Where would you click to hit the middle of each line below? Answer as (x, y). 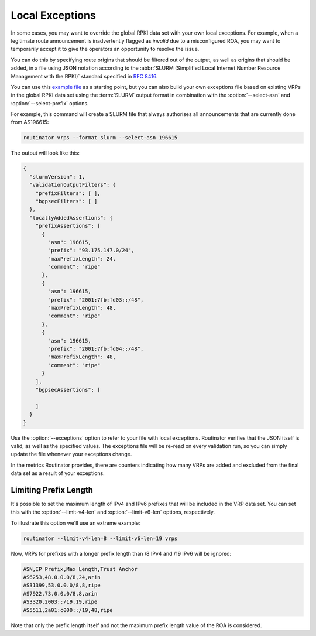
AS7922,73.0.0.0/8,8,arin (60, 594)
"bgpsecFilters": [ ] (66, 201)
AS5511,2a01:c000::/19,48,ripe (68, 610)
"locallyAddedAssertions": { (71, 218)
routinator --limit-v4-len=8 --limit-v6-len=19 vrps (100, 538)
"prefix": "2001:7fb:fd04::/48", (96, 349)
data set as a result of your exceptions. (58, 473)
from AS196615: (30, 122)
